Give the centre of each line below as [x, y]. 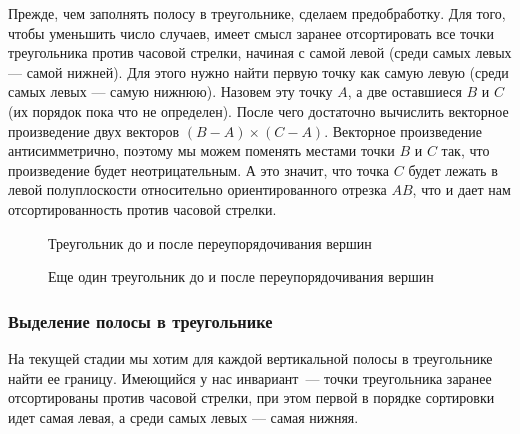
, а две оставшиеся [404, 91]
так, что [465, 150]
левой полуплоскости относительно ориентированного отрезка [197, 189]
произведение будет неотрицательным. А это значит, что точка [199, 169]
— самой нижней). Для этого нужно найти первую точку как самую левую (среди [258, 71]
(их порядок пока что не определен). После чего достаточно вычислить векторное [258, 110]
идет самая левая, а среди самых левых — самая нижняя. [183, 416]
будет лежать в [453, 169]
